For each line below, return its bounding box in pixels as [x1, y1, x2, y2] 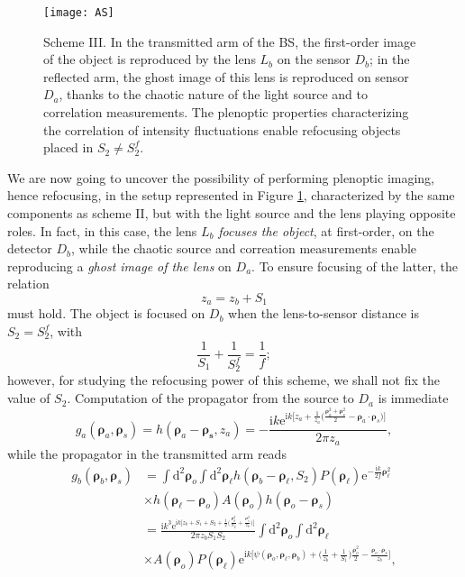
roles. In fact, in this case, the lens [7, 221, 197, 240]
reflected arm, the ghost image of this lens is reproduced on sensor [43, 67, 409, 86]
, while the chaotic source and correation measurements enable [71, 239, 417, 258]
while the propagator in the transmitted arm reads [7, 444, 287, 463]
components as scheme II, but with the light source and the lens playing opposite [7, 204, 456, 222]
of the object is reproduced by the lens [43, 50, 256, 69]
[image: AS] [43, 6, 114, 19]
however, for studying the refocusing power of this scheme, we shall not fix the [7, 371, 441, 389]
